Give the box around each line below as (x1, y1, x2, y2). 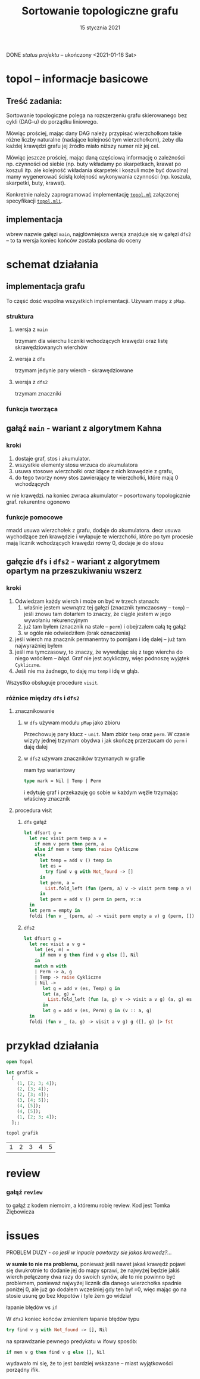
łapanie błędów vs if (6, 1304, 58, 1311)
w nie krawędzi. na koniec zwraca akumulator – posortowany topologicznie (6, 492, 190, 499)
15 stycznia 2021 (79, 24, 121, 31)
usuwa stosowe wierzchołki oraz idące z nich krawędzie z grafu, (14, 467, 174, 474)
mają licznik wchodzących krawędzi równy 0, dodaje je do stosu (6, 539, 164, 546)
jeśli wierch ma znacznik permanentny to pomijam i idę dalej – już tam (14, 635, 186, 643)
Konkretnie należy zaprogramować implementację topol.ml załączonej (6, 191, 180, 198)
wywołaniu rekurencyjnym (23, 617, 88, 624)
